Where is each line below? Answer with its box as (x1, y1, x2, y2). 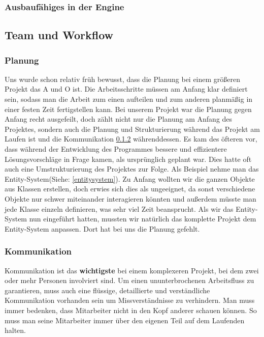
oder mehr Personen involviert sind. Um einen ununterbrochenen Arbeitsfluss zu (5, 275, 254, 286)
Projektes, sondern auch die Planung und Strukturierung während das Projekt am (5, 123, 260, 134)
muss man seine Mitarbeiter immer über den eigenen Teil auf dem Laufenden (5, 315, 245, 325)
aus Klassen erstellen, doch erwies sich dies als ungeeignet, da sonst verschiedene (5, 183, 255, 194)
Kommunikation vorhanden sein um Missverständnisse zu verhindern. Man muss (5, 295, 255, 305)
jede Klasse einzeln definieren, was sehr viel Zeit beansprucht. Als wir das (5, 203, 234, 214)
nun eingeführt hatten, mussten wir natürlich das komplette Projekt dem (29, 213, 256, 224)
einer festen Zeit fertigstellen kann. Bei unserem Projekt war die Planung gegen (5, 103, 252, 114)
